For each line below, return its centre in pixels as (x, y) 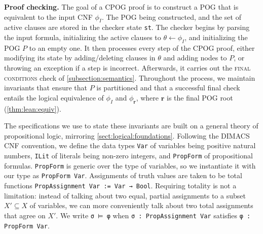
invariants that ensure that (46, 88)
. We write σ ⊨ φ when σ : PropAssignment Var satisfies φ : (153, 215)
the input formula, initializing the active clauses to (83, 37)
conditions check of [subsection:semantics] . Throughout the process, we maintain (130, 77)
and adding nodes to (195, 58)
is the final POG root (200, 97)
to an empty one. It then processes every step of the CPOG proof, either (142, 47)
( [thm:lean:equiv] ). (33, 108)
